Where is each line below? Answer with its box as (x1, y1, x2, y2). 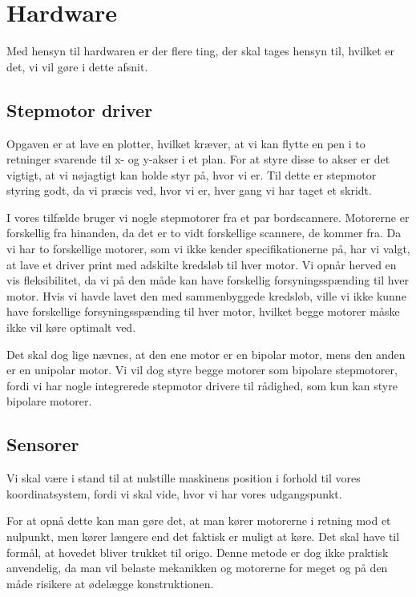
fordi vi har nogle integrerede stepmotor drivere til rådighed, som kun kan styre (6, 377, 398, 393)
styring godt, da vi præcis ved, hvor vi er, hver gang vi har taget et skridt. (6, 182, 372, 199)
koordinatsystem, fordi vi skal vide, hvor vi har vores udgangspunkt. (6, 485, 342, 502)
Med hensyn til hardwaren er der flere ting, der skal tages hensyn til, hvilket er (6, 42, 394, 59)
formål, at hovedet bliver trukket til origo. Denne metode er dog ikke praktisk (6, 543, 389, 560)
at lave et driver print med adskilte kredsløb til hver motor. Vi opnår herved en (6, 256, 397, 272)
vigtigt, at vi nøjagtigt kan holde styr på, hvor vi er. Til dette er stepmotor (6, 166, 377, 183)
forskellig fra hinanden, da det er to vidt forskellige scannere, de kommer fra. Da (6, 224, 402, 241)
